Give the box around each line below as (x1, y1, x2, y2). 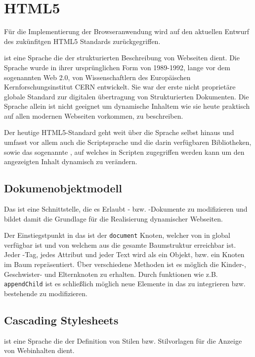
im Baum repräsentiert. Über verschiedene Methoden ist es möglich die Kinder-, (4, 259, 246, 269)
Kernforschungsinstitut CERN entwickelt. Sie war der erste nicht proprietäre (4, 82, 236, 92)
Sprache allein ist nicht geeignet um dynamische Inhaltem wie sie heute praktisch (4, 101, 250, 111)
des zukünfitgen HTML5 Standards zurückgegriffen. (4, 36, 161, 46)
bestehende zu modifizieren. (4, 288, 87, 298)
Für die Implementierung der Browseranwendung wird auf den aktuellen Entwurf (4, 26, 250, 37)
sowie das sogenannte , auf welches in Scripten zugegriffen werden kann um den (4, 146, 245, 157)
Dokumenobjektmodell (4, 180, 122, 196)
